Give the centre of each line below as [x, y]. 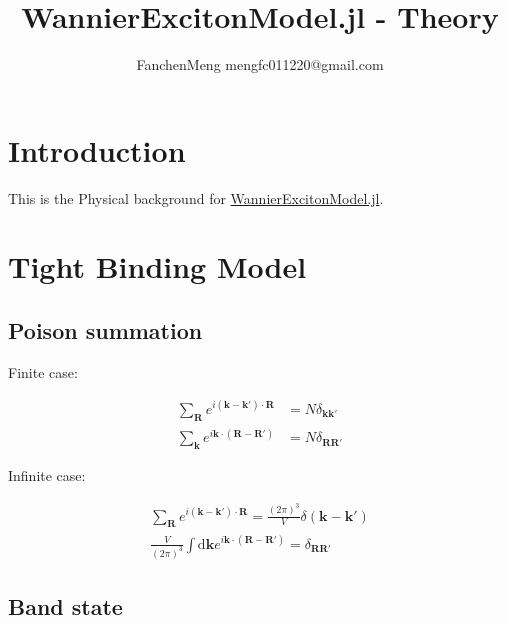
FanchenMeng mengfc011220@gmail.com [260, 64]
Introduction [97, 149]
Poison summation [105, 330]
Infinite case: [47, 475]
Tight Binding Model [157, 266]
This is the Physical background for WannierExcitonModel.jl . [196, 197]
